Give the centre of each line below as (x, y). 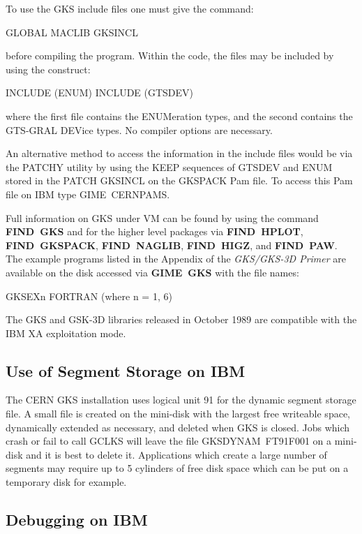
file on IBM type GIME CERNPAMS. (88, 194)
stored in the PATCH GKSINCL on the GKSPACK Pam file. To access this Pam (179, 180)
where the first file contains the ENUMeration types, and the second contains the (179, 116)
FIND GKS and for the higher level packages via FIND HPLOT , (154, 231)
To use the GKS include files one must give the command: (130, 8)
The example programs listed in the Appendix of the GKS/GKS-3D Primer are (176, 259)
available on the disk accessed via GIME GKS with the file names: (152, 272)
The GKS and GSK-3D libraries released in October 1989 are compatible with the (181, 319)
